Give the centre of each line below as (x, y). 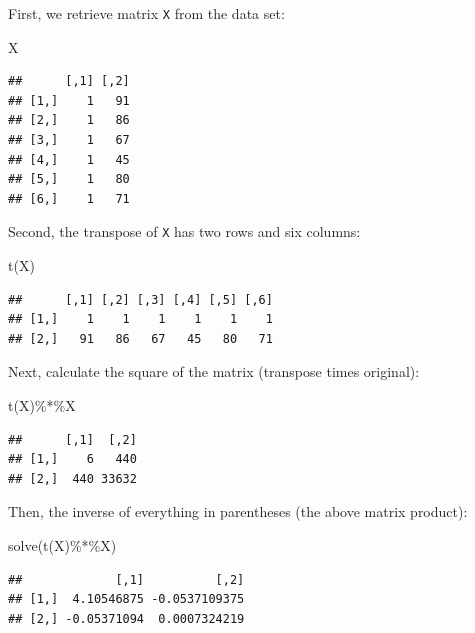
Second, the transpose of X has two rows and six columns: (184, 231)
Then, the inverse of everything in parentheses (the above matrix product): (238, 511)
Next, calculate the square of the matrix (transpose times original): (214, 371)
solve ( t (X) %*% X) (62, 545)
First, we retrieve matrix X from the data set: (146, 13)
